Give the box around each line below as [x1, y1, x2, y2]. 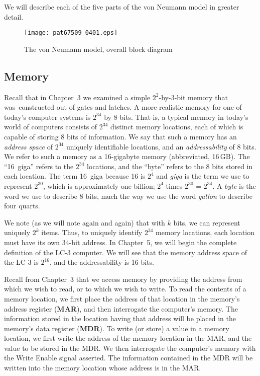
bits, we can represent [173, 217, 240, 228]
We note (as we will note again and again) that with [4, 217, 165, 228]
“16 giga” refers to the [4, 161, 74, 171]
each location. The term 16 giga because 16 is [4, 171, 146, 181]
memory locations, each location [156, 227, 254, 238]
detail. [4, 11, 24, 22]
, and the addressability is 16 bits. [49, 257, 154, 267]
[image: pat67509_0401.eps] [24, 29, 118, 37]
